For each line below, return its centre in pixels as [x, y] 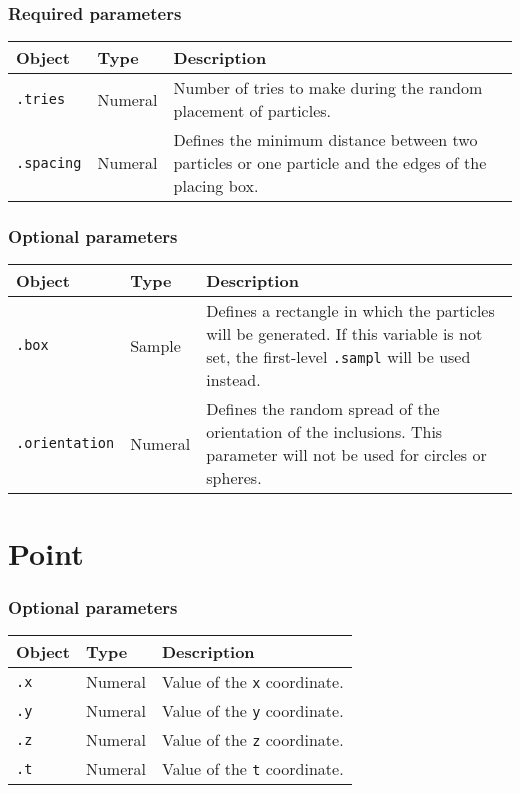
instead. [233, 380]
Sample [155, 345]
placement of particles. [252, 111]
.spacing [49, 162]
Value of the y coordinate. [253, 711]
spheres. [234, 478]
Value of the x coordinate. [253, 682]
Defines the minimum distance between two [325, 140]
